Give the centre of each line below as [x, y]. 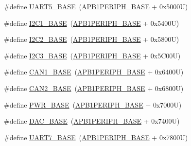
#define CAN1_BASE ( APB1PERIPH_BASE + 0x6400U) [94, 72]
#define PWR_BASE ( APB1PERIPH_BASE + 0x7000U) [93, 104]
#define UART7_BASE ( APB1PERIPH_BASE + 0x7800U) [96, 137]
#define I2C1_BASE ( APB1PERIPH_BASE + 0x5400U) [92, 23]
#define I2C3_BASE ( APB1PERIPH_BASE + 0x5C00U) [92, 55]
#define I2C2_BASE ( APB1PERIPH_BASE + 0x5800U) [92, 39]
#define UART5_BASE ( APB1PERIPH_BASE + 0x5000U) [96, 6]
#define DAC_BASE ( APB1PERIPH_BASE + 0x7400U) [92, 121]
